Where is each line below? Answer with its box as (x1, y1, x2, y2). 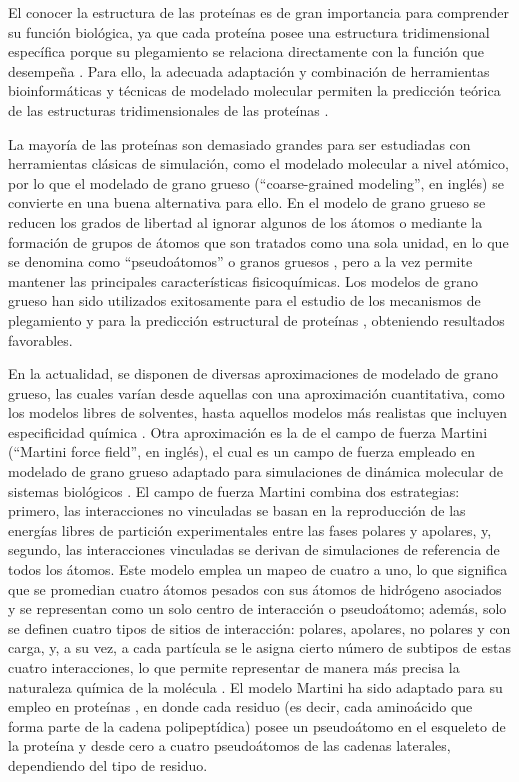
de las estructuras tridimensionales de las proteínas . (8, 99, 329, 120)
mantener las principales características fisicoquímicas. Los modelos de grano (8, 270, 478, 291)
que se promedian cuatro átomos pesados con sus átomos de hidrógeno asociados (8, 578, 502, 599)
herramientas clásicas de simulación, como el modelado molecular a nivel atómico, (8, 153, 509, 174)
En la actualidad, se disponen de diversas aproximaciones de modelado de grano (8, 363, 498, 384)
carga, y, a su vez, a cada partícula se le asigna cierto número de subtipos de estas (8, 637, 512, 658)
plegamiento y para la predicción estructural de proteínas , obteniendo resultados (8, 309, 505, 330)
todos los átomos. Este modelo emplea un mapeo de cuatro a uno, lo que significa (8, 559, 508, 580)
